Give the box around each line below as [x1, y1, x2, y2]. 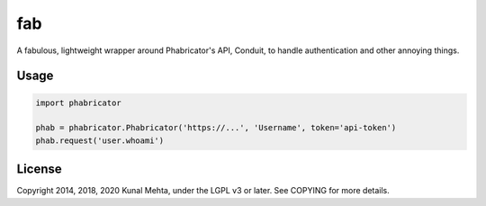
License [16, 162, 62, 177]
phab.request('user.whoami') [35, 135, 165, 146]
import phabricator [35, 97, 121, 108]
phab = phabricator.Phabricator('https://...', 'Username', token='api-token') [35, 122, 397, 133]
